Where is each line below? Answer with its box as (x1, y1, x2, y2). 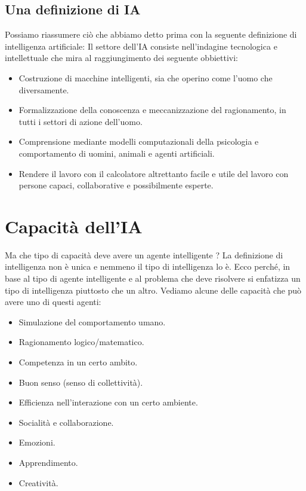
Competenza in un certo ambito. (18, 356, 138, 368)
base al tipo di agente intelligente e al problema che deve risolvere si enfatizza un (5, 272, 301, 285)
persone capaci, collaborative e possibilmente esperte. (18, 179, 214, 191)
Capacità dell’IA (5, 214, 143, 238)
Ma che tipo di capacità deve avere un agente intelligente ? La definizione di (5, 248, 283, 261)
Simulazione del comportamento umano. (18, 315, 166, 328)
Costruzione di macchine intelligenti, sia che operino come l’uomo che (18, 71, 273, 84)
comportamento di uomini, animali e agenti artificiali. (18, 147, 215, 159)
